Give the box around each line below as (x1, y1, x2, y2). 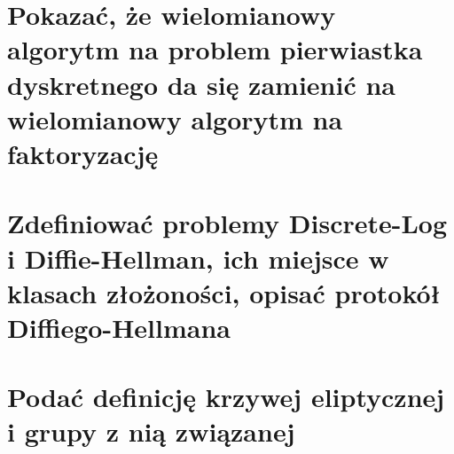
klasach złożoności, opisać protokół (7, 274, 441, 310)
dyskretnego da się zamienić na (7, 66, 395, 102)
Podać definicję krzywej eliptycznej (7, 379, 445, 415)
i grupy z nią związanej (7, 413, 295, 450)
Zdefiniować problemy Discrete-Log (7, 205, 448, 241)
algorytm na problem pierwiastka (7, 31, 423, 67)
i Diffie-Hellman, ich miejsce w (7, 239, 389, 276)
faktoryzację (7, 135, 159, 171)
